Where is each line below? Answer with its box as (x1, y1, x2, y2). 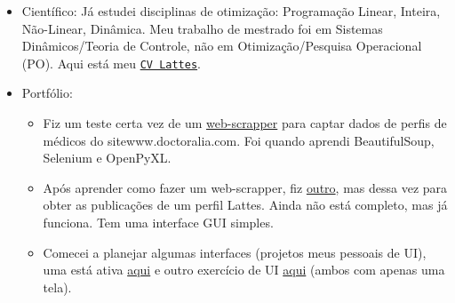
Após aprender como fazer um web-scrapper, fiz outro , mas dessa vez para (43, 178, 448, 196)
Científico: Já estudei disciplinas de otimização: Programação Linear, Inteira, (21, 2, 441, 20)
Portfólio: (21, 84, 73, 102)
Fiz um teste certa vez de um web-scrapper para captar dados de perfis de (43, 114, 447, 132)
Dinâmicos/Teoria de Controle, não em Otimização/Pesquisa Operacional (21, 36, 422, 55)
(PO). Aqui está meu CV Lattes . (21, 53, 202, 72)
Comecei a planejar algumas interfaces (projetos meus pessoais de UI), (43, 243, 427, 261)
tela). (43, 277, 72, 296)
